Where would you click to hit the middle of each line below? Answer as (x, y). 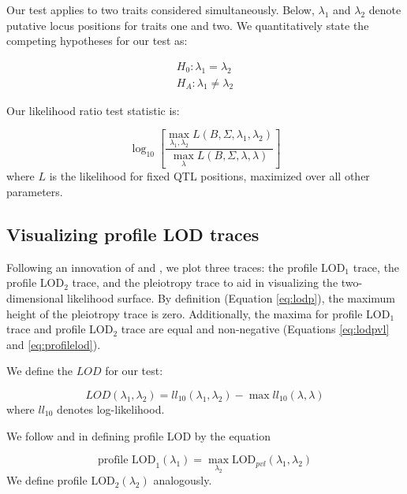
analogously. (183, 480)
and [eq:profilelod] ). (54, 344)
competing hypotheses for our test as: (97, 41)
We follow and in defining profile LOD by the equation (138, 435)
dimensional (35, 298)
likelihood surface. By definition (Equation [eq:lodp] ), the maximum (232, 298)
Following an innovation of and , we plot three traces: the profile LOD (176, 267)
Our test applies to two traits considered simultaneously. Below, (161, 9)
